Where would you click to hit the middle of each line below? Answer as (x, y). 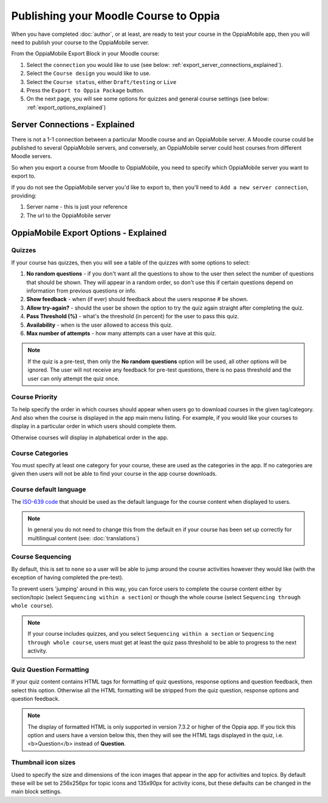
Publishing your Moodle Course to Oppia (116, 16)
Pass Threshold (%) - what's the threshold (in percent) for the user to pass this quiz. (133, 316)
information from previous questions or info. (81, 291)
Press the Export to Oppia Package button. (86, 90)
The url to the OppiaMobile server (69, 215)
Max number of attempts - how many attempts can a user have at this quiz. (121, 333)
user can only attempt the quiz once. (73, 378)
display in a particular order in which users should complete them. (94, 426)
